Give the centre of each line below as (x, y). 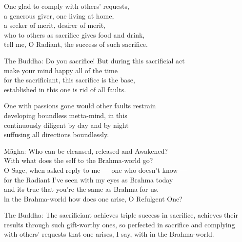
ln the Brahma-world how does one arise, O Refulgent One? (93, 198)
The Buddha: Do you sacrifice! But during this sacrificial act (94, 60)
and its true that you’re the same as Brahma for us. (81, 189)
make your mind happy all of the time (61, 70)
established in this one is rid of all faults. (65, 89)
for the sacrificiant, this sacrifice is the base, (70, 80)
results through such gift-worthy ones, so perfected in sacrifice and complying (120, 224)
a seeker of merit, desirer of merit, (55, 25)
